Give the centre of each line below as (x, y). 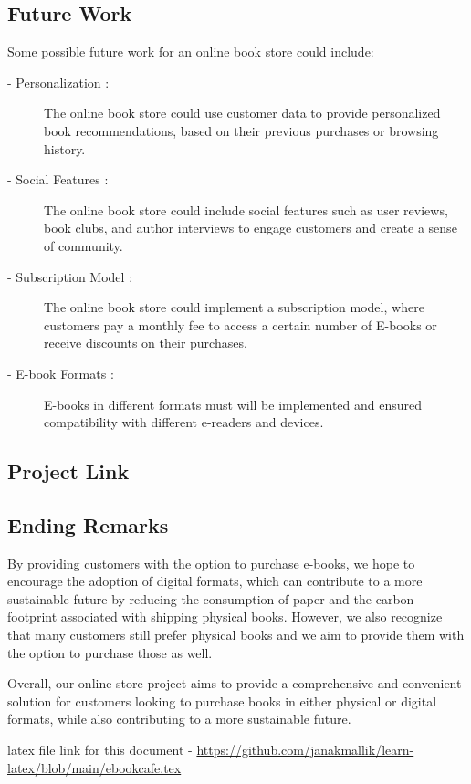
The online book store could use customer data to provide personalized (242, 113)
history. (65, 148)
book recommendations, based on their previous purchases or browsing (241, 130)
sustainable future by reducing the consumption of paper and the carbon (211, 598)
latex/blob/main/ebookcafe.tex (94, 767)
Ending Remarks (88, 524)
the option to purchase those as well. (110, 652)
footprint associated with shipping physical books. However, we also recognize (225, 617)
